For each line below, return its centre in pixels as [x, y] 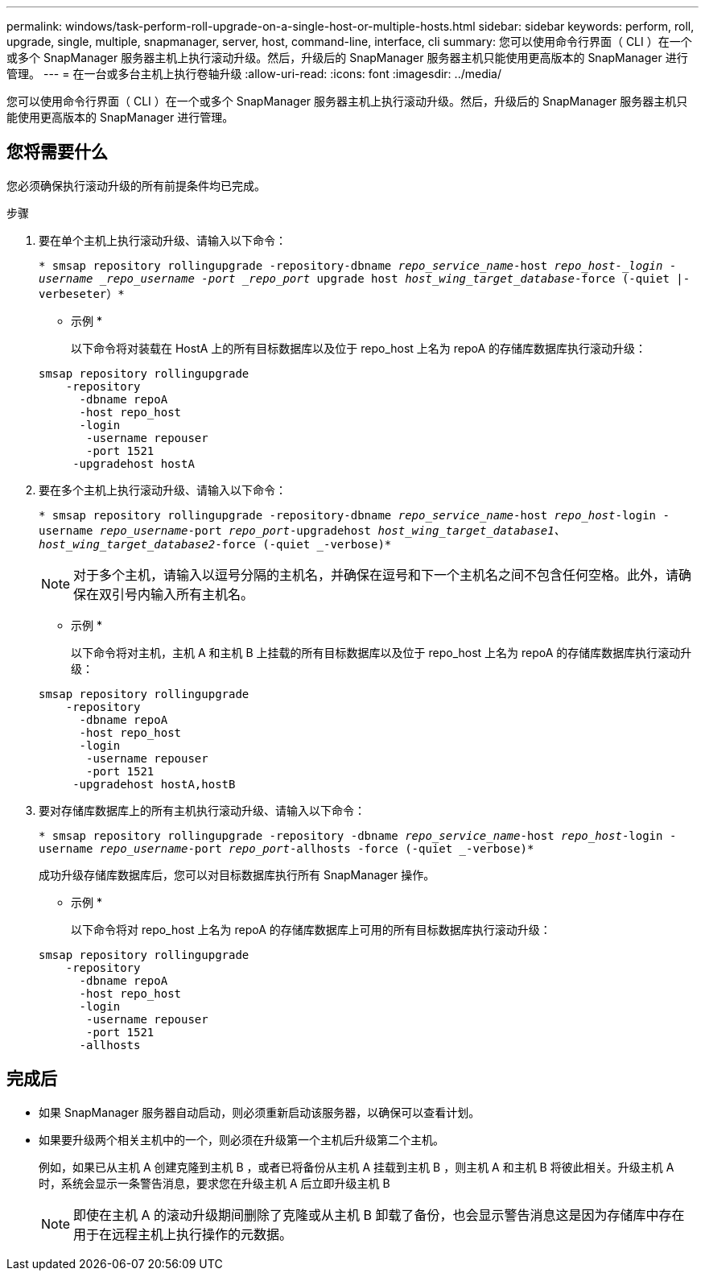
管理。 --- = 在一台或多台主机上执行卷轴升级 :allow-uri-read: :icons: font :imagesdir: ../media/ [254, 74]
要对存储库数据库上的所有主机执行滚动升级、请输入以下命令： [202, 810]
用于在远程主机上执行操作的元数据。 [183, 1234]
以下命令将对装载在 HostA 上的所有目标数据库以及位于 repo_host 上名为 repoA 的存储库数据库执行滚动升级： [359, 348]
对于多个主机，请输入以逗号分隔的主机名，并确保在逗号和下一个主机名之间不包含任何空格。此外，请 [376, 574]
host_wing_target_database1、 [472, 530]
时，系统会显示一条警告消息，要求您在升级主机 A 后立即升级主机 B [214, 1183]
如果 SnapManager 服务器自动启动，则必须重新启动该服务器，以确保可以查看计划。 [260, 1112]
